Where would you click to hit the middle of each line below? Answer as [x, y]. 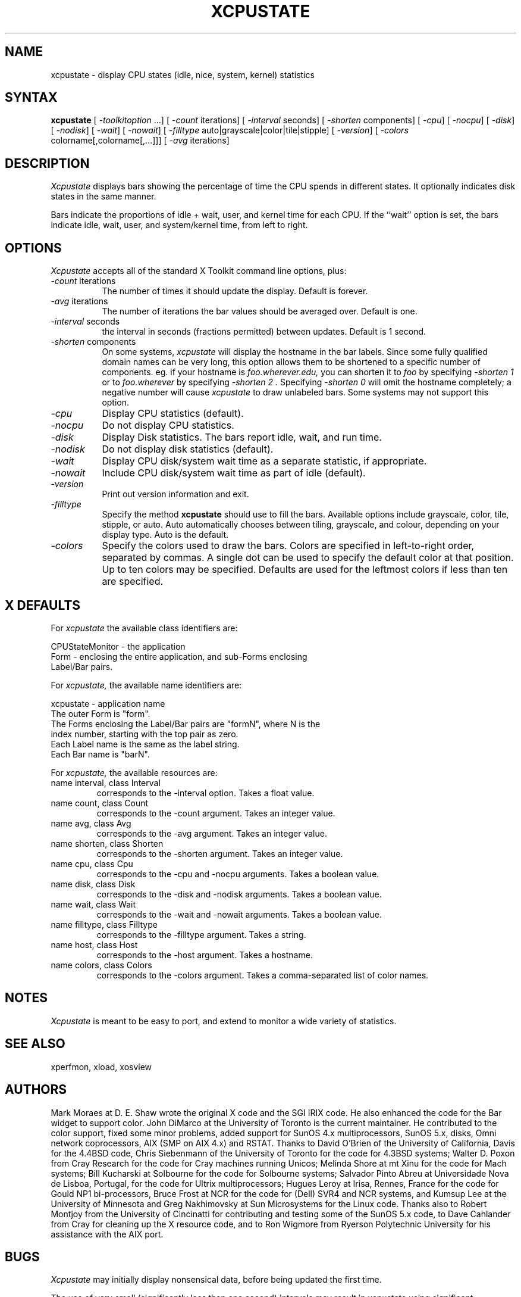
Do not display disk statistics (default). [188, 449]
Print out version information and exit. [175, 494]
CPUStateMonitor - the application [118, 646]
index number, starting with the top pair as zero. [145, 734]
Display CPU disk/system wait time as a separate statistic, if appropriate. [264, 461]
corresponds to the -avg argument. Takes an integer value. [212, 833]
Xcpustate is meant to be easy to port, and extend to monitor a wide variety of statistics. [224, 1021]
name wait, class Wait [93, 904]
